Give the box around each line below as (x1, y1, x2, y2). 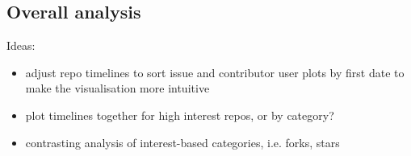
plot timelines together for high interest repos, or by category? (25, 106, 334, 123)
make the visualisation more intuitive (25, 80, 210, 96)
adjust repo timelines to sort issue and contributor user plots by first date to (25, 64, 405, 80)
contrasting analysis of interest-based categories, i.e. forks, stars (25, 133, 340, 150)
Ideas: (6, 37, 36, 54)
